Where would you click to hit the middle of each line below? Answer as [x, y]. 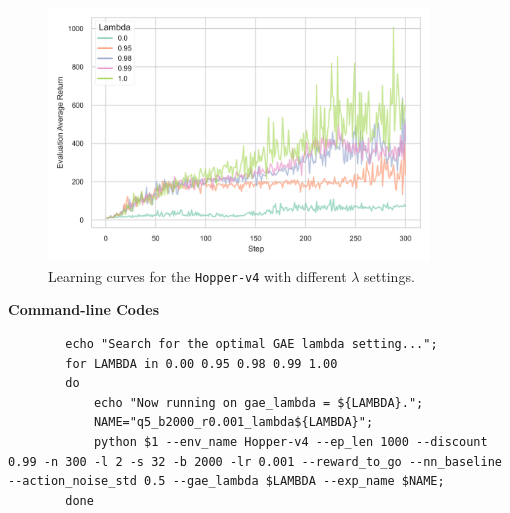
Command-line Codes [84, 309]
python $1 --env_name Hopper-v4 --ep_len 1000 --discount [290, 441]
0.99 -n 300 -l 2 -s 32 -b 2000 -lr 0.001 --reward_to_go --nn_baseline [255, 461]
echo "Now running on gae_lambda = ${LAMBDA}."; [258, 402]
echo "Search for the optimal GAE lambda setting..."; [251, 343]
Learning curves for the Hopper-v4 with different [197, 275]
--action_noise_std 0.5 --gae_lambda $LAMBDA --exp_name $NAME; [226, 481]
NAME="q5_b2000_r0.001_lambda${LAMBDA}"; [233, 422]
